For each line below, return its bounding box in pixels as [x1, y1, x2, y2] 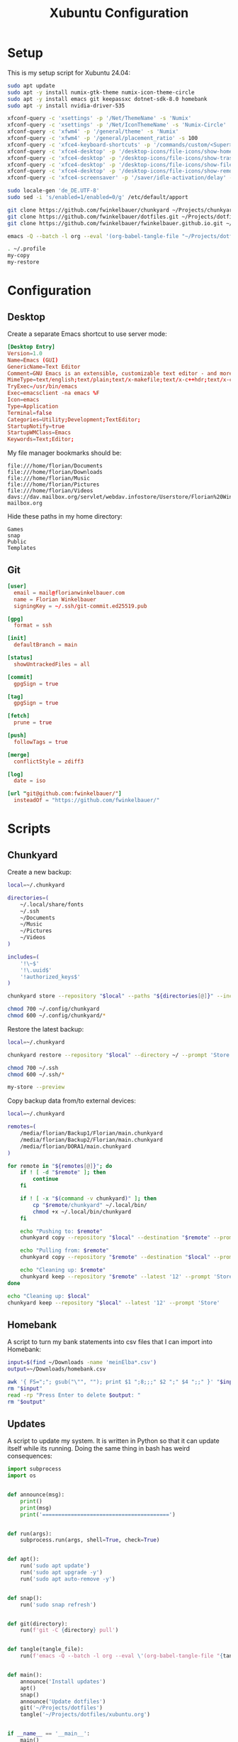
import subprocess [7, 1466, 62, 1473]
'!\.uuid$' [20, 966, 52, 974]
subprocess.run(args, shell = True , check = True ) [20, 1537, 160, 1544]
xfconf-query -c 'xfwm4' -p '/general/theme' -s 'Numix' [7, 128, 179, 136]
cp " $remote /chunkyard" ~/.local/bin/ [33, 1201, 147, 1208]
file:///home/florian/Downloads [7, 469, 103, 476]
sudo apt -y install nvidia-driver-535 [7, 102, 125, 109]
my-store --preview [7, 1083, 65, 1091]
